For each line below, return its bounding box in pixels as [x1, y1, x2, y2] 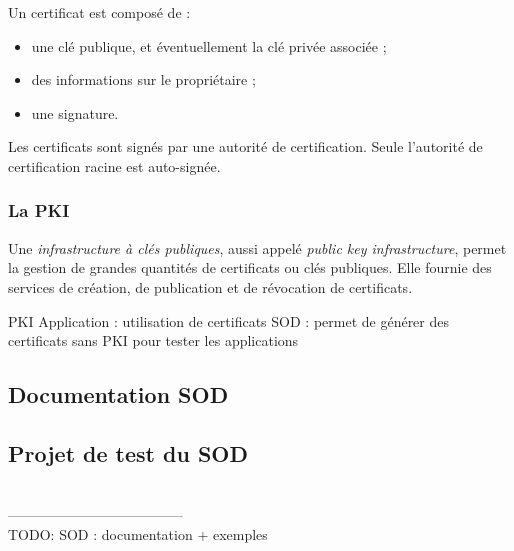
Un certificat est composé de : [8, 2, 191, 22]
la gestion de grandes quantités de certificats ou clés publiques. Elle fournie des [8, 257, 492, 278]
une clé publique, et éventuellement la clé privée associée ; [31, 35, 387, 56]
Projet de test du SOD [8, 437, 248, 468]
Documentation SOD [8, 379, 229, 410]
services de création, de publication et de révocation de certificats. [8, 276, 413, 297]
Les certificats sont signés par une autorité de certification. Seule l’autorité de [8, 136, 483, 157]
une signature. [31, 102, 119, 123]
